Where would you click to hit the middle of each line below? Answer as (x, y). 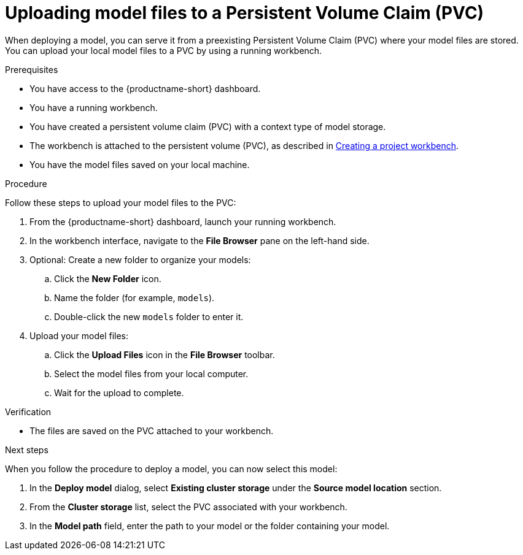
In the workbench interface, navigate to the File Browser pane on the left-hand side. (200, 240)
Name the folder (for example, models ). (134, 297)
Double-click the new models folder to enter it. (149, 316)
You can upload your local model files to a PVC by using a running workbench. (164, 50)
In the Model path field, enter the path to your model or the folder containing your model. (210, 526)
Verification (28, 411)
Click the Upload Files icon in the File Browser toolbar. (165, 354)
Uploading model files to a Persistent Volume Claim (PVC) (245, 13)
